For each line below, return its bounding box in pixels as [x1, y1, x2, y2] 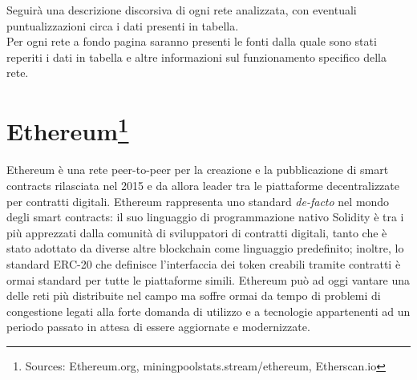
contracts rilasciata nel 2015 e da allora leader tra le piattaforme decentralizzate [6, 177, 399, 194]
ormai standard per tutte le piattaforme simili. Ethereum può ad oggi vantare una [6, 271, 411, 288]
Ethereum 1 [6, 111, 129, 148]
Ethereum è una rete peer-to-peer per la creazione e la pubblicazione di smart [6, 161, 389, 178]
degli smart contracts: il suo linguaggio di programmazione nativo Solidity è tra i [6, 208, 404, 225]
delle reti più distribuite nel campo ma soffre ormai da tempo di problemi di [6, 287, 381, 304]
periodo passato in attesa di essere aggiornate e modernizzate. [6, 318, 310, 335]
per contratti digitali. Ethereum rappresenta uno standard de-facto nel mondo [6, 192, 390, 209]
